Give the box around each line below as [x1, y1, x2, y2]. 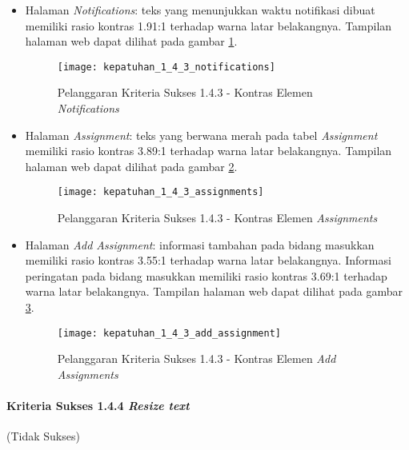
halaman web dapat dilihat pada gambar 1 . [25, 33, 238, 50]
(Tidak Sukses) [6, 428, 80, 444]
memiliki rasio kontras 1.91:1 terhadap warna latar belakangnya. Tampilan [25, 17, 392, 34]
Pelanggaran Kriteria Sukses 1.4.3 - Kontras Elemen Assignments [57, 209, 378, 226]
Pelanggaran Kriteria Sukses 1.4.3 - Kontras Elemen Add [57, 350, 336, 367]
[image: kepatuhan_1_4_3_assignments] [57, 186, 264, 198]
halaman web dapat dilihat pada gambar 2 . [25, 157, 238, 174]
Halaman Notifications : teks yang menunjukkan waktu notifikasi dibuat [25, 2, 375, 18]
